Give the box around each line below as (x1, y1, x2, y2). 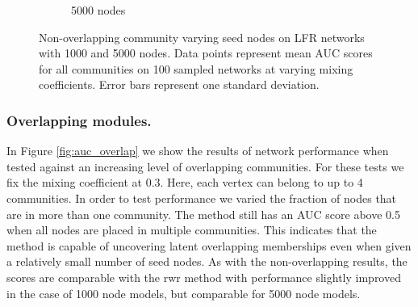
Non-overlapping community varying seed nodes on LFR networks (39, 28, 365, 45)
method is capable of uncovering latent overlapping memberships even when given (6, 237, 412, 254)
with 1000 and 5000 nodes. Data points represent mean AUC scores (39, 44, 373, 61)
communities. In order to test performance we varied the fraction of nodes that (6, 189, 397, 206)
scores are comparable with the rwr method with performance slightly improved (6, 268, 401, 285)
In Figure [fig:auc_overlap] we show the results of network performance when (6, 142, 389, 159)
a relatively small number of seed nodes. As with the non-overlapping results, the (6, 253, 408, 270)
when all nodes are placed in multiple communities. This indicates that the (6, 221, 377, 238)
